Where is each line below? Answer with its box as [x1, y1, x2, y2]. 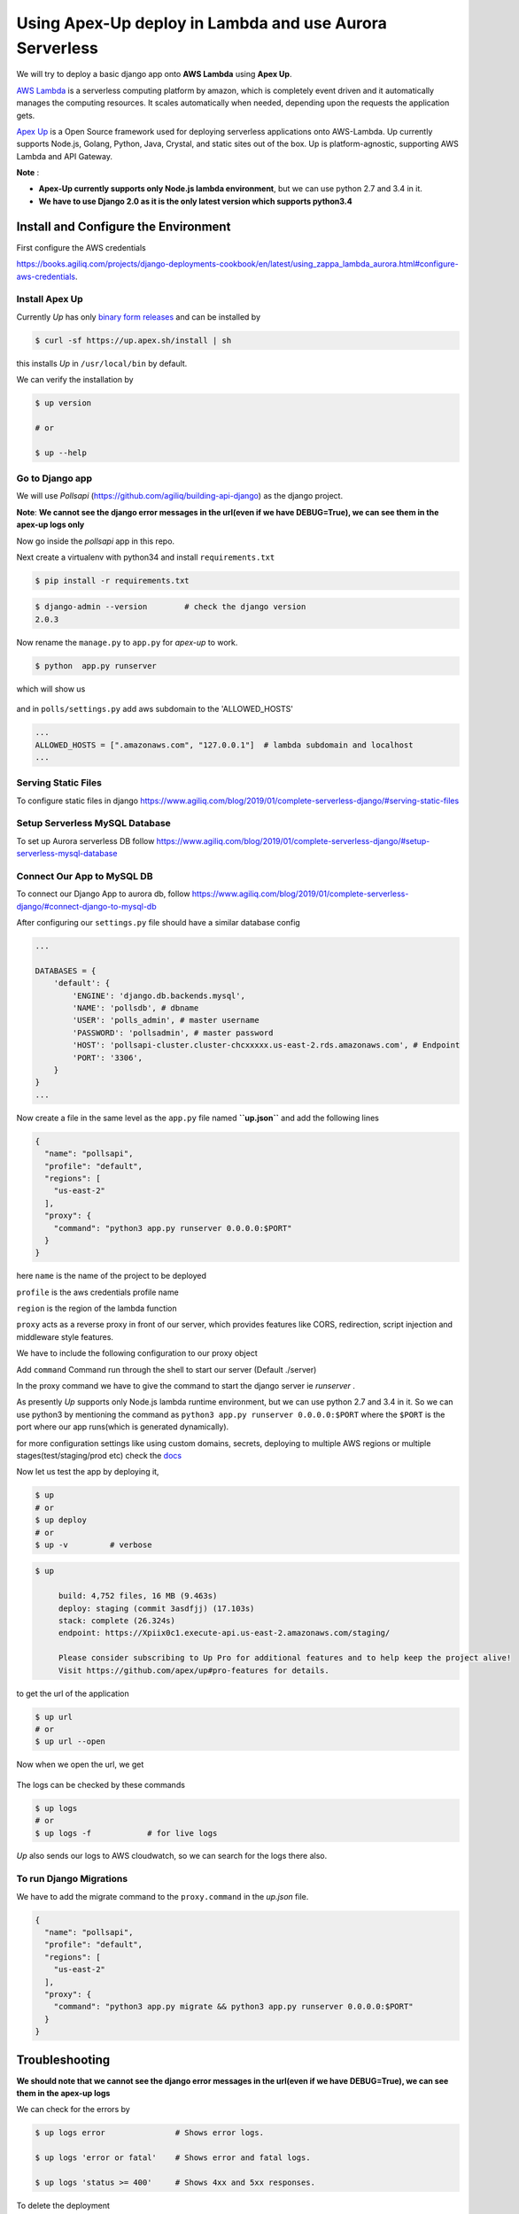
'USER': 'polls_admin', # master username [72, 1015, 260, 1026]
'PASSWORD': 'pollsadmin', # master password [72, 1027, 274, 1038]
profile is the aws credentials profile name [16, 1287, 179, 1297]
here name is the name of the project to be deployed [16, 1271, 207, 1281]
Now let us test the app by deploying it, [16, 1467, 159, 1477]
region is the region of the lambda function [16, 1303, 177, 1314]
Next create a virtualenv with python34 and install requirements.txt [16, 552, 275, 562]
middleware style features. [16, 1331, 114, 1342]
